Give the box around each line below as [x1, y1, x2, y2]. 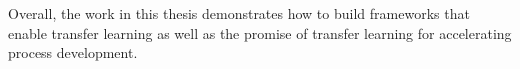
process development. [8, 42, 138, 63]
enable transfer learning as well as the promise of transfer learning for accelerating [8, 22, 512, 43]
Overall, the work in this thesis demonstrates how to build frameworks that [8, 3, 470, 23]
